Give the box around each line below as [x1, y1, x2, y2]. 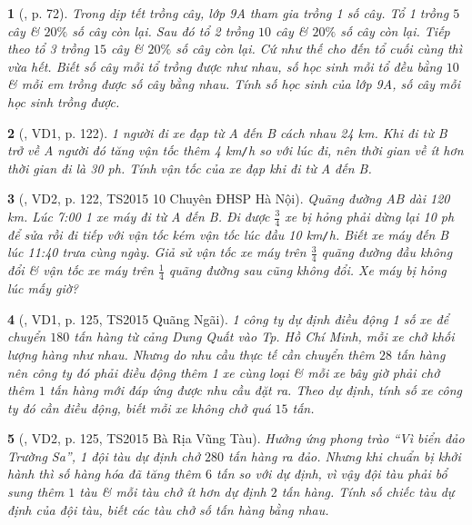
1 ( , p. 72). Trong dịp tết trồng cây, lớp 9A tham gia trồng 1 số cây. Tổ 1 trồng [7, 4, 449, 22]
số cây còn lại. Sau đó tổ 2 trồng [72, 21, 254, 40]
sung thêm [7, 482, 65, 501]
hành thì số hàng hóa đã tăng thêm [7, 464, 201, 483]
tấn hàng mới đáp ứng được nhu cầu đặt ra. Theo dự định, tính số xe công [49, 381, 462, 400]
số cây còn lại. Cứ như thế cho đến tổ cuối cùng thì [176, 39, 463, 58]
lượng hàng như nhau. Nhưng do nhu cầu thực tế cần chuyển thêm [7, 344, 375, 363]
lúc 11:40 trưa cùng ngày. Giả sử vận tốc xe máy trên [7, 243, 306, 262]
